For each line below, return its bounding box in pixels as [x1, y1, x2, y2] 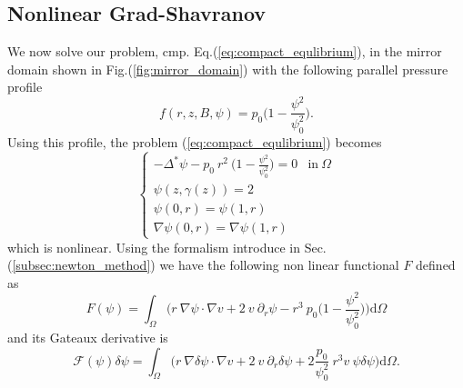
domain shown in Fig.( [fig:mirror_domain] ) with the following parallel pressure [7, 59, 448, 78]
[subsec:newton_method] [12, 255, 151, 274]
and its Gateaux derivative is [7, 328, 168, 347]
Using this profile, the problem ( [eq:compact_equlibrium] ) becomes [7, 132, 382, 151]
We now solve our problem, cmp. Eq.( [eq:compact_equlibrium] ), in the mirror [7, 42, 442, 61]
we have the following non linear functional [159, 255, 399, 274]
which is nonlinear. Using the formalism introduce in [7, 237, 300, 256]
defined [416, 255, 456, 274]
